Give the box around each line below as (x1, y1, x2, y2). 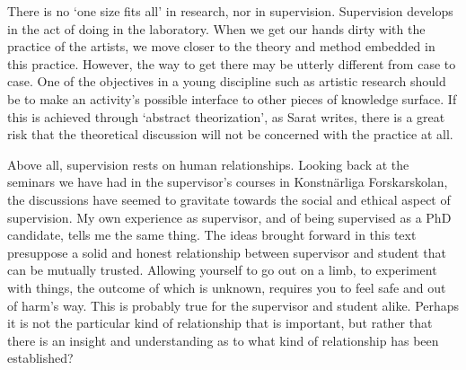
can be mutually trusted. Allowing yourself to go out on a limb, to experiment (7, 260, 437, 279)
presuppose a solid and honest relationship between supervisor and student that (7, 242, 446, 261)
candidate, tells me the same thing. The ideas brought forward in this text (7, 225, 417, 244)
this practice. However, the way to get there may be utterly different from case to (7, 54, 456, 73)
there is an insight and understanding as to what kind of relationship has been (7, 330, 439, 349)
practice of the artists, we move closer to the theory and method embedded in (7, 37, 435, 56)
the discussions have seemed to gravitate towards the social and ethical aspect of (7, 189, 451, 208)
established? (7, 348, 74, 367)
